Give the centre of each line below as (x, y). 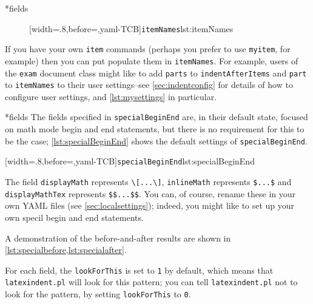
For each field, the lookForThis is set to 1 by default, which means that (139, 270)
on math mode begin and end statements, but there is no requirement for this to (155, 129)
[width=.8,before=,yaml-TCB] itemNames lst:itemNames (131, 28)
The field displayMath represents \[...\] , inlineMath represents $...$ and (148, 182)
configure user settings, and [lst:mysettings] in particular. (111, 96)
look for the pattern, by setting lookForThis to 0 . (98, 294)
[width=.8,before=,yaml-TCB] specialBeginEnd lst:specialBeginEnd (130, 161)
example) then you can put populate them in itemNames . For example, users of (152, 60)
